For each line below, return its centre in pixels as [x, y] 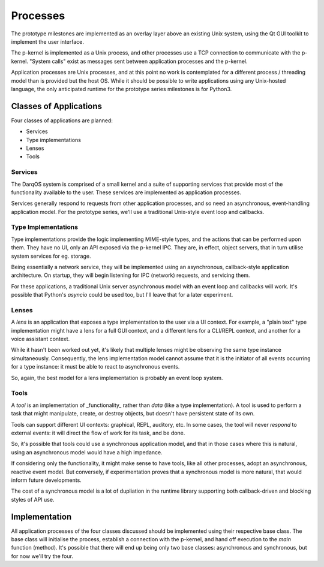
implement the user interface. [47, 41]
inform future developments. [46, 480]
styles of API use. [33, 499]
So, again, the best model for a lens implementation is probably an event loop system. [117, 378]
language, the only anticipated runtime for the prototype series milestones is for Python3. [121, 89]
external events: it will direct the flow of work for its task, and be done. [98, 433]
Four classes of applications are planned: [62, 120]
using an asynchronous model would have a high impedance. [87, 452]
